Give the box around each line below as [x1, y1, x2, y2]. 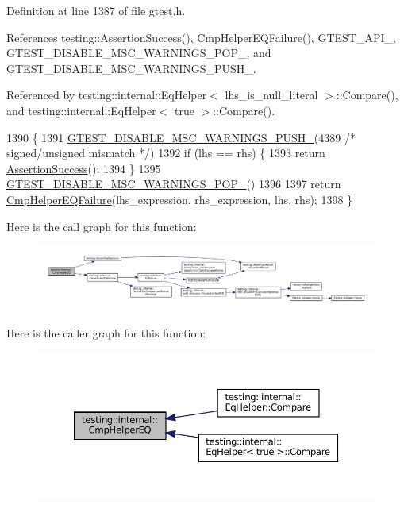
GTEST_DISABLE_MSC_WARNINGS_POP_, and [6, 44, 271, 61]
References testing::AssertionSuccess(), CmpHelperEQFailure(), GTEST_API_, [6, 29, 396, 45]
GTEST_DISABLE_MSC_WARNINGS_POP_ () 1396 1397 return [6, 175, 341, 192]
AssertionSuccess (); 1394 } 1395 [6, 160, 161, 176]
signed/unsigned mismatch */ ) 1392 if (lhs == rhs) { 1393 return [6, 145, 325, 161]
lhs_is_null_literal [225, 87, 318, 103]
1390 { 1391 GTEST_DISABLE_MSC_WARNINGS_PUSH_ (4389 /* [6, 129, 356, 145]
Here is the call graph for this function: [6, 218, 197, 234]
